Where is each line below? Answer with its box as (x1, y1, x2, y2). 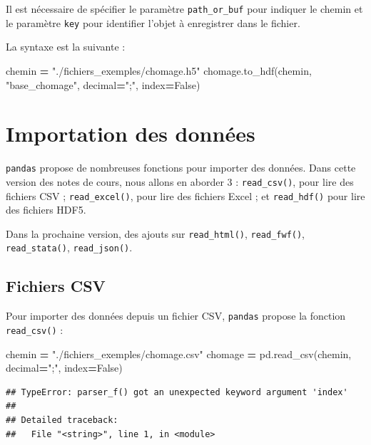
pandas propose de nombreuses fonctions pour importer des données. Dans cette (6, 160, 356, 175)
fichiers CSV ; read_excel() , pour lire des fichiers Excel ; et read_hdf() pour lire (6, 188, 365, 203)
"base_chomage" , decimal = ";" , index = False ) (6, 77, 200, 92)
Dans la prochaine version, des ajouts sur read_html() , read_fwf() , (6, 226, 305, 241)
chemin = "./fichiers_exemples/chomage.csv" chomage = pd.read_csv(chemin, (6, 346, 352, 361)
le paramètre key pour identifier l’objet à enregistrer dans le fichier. (6, 15, 300, 30)
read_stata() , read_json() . (6, 240, 133, 255)
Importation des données (6, 119, 255, 148)
